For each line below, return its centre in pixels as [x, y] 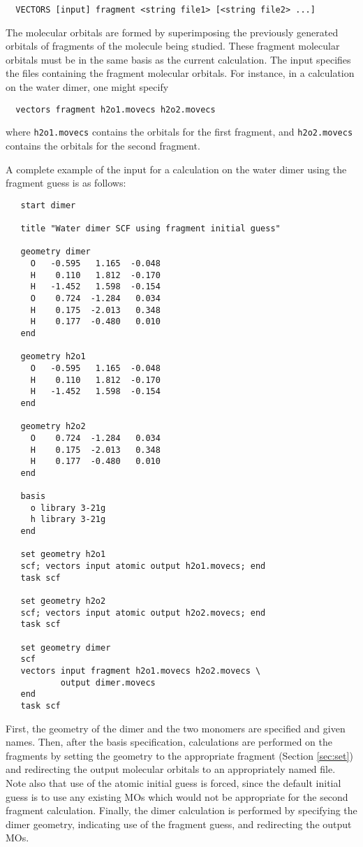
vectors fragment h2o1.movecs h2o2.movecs [116, 109]
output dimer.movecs [108, 682]
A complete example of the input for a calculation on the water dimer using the [176, 169]
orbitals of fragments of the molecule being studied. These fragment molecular [173, 46]
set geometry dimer [66, 647]
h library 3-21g [68, 520]
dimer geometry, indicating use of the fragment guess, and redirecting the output [179, 824]
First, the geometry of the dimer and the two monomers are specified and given [176, 728]
